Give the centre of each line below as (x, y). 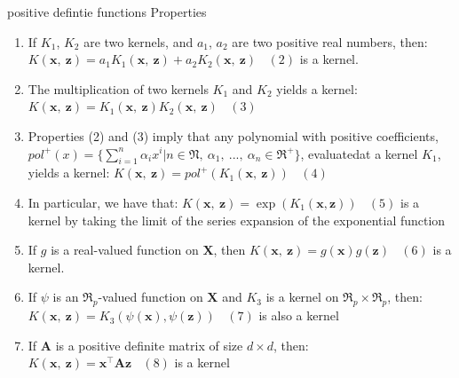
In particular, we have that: (103, 202)
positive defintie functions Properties (107, 12)
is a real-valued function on (125, 250)
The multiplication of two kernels (118, 88)
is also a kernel (299, 315)
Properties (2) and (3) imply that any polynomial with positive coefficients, (233, 135)
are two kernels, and (138, 41)
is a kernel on (302, 297)
